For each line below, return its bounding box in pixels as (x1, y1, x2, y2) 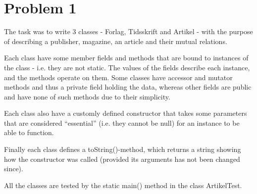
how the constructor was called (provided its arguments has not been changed (4, 153, 240, 164)
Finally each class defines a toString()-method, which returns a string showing (4, 144, 241, 154)
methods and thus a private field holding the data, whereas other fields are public (4, 82, 252, 92)
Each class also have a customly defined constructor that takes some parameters (4, 108, 247, 118)
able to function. (4, 127, 54, 138)
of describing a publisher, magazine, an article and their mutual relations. (4, 36, 227, 46)
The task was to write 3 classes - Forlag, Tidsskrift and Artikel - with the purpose (4, 26, 253, 37)
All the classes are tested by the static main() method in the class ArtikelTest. (4, 180, 242, 190)
